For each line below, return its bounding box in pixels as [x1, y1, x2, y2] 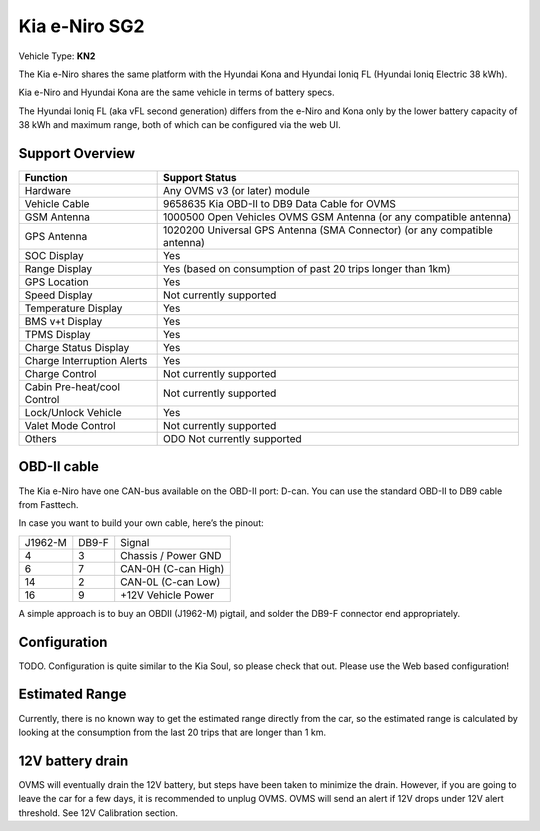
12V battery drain [18, 752, 129, 769]
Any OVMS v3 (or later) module [162, 184, 310, 198]
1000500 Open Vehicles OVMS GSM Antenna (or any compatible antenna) [162, 210, 512, 224]
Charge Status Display [24, 341, 130, 355]
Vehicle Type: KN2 [18, 50, 96, 62]
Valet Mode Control [24, 419, 116, 433]
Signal [120, 535, 150, 549]
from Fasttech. [18, 498, 79, 510]
